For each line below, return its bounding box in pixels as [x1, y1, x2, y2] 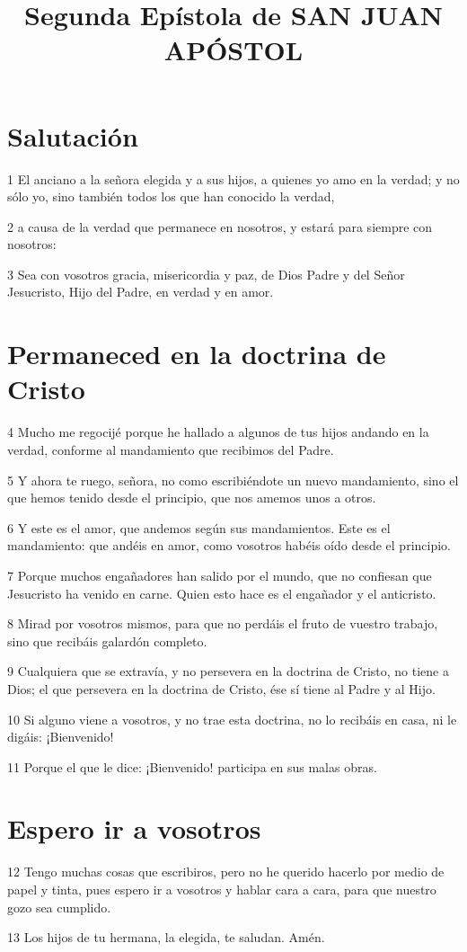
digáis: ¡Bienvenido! [7, 727, 114, 746]
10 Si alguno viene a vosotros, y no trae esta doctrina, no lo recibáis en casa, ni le [7, 709, 457, 728]
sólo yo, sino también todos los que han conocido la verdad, [7, 187, 335, 206]
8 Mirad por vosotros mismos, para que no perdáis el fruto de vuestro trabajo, [7, 614, 438, 633]
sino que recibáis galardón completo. [7, 631, 207, 650]
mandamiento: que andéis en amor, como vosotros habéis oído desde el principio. [7, 536, 451, 555]
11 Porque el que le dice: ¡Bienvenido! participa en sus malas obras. [7, 757, 377, 776]
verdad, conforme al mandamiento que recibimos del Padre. [7, 440, 334, 458]
